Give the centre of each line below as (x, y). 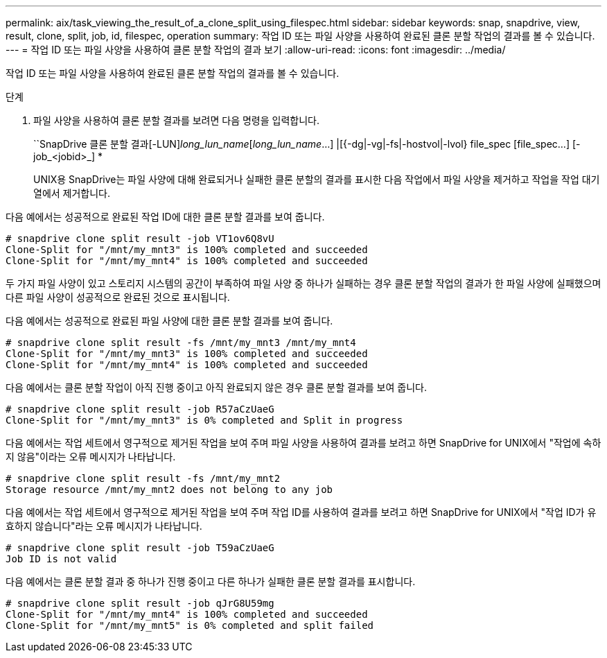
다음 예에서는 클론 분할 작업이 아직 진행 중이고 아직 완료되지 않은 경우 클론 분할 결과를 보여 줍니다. (216, 387)
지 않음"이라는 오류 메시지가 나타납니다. (91, 457)
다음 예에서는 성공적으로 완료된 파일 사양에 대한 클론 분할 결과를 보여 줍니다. (169, 321)
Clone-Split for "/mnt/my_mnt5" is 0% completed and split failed (190, 625)
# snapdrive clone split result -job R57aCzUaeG (140, 409)
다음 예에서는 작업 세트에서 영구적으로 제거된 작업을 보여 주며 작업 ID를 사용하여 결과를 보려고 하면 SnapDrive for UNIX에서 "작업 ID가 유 (301, 512)
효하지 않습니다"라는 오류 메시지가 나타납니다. (104, 526)
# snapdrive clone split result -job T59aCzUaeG (140, 548)
